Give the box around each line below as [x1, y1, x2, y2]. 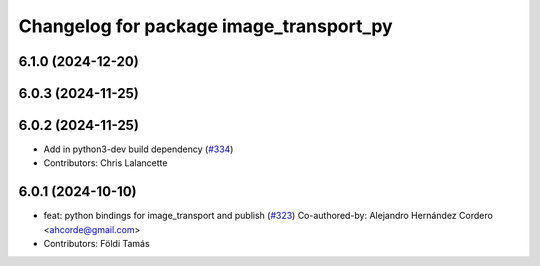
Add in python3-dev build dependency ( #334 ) [43, 143, 234, 155]
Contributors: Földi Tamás [43, 238, 150, 250]
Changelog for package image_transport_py [18, 15, 394, 37]
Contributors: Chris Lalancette [43, 157, 168, 169]
